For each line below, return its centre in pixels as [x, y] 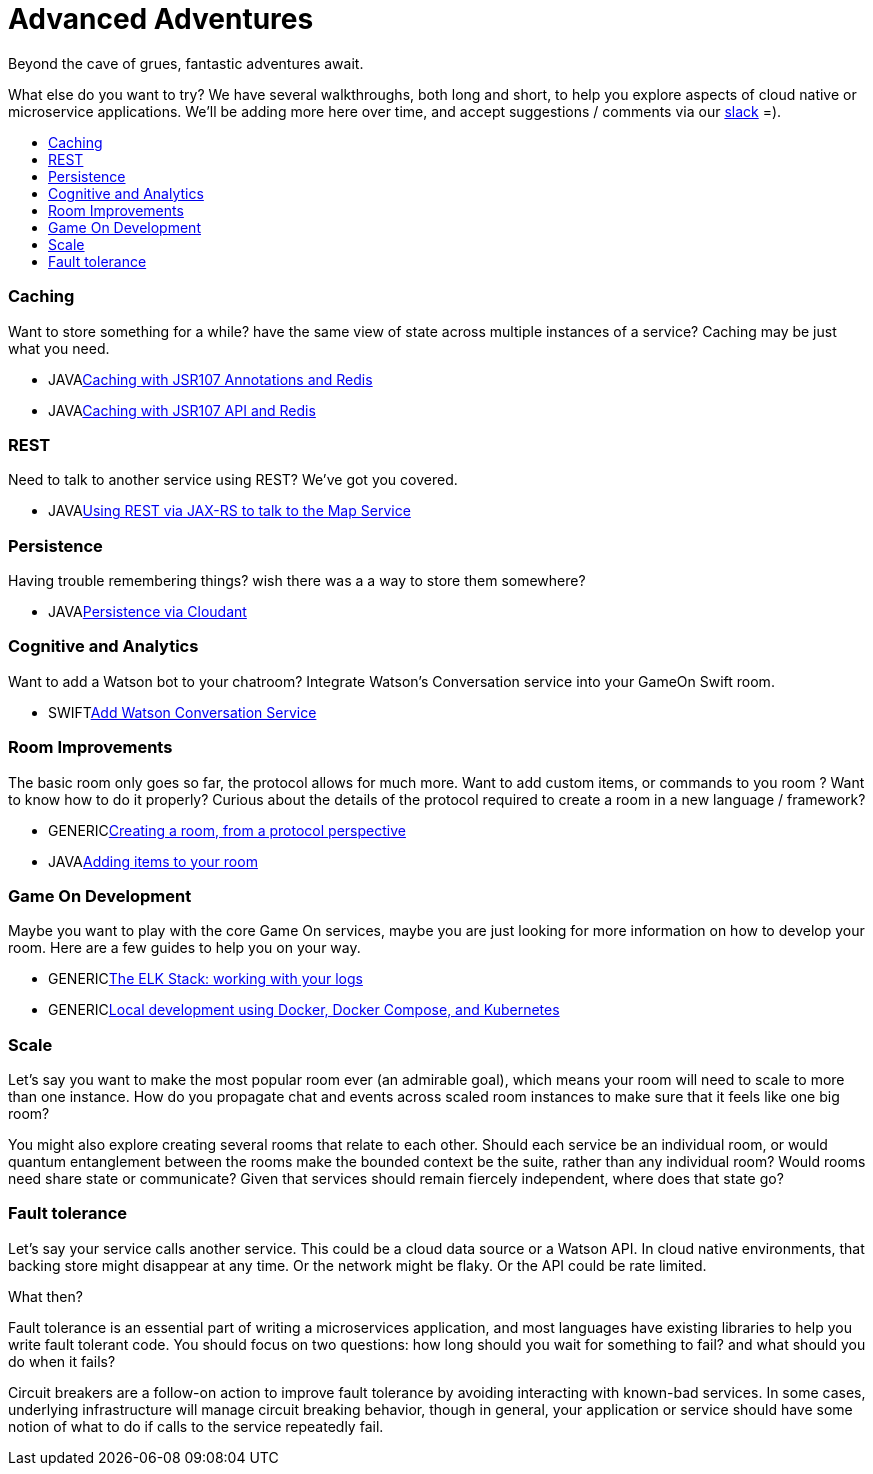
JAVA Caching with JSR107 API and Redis [182, 410]
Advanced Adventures [161, 19]
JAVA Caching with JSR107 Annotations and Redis [210, 379]
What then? [45, 1296]
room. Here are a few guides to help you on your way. [184, 948]
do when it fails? [62, 1361]
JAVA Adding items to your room [153, 861]
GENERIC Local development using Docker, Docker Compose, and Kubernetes [304, 1010]
